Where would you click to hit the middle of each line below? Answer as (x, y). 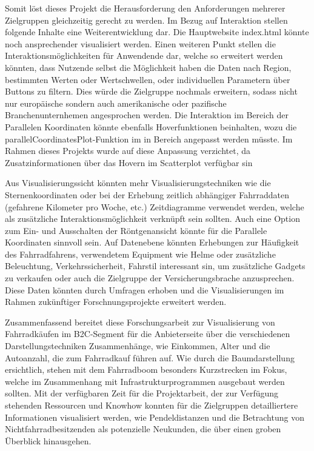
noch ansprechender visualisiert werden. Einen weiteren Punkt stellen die (140, 43)
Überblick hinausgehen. (48, 440)
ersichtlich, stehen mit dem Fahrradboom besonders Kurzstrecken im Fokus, (146, 369)
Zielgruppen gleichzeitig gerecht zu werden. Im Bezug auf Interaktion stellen (146, 20)
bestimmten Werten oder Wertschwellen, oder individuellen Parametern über (148, 79)
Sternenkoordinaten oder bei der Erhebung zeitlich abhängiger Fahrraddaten (147, 194)
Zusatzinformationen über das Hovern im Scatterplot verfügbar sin (129, 162)
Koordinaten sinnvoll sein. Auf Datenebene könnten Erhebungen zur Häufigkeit (152, 242)
